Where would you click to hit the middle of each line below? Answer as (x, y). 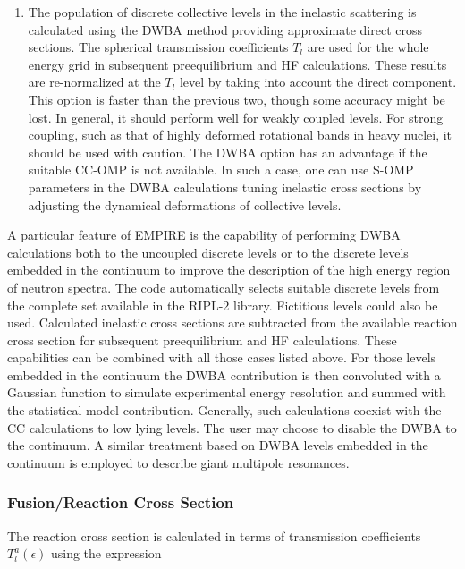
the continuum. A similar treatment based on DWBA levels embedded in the (218, 445)
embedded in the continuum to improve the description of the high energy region (229, 270)
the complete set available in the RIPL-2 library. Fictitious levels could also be (223, 305)
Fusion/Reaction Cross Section (121, 502)
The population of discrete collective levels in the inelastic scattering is (222, 12)
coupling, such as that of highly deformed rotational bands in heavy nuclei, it (240, 135)
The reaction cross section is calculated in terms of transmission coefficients (214, 535)
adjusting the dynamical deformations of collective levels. (185, 204)
